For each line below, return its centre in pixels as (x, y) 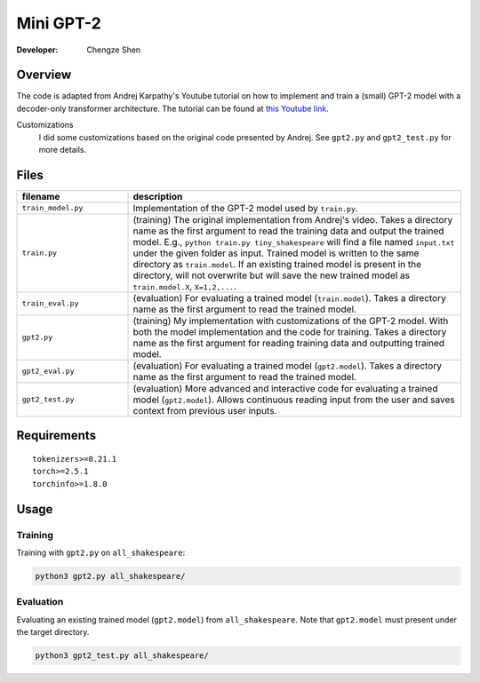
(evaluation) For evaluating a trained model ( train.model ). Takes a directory (289, 297)
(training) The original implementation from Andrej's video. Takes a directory (293, 219)
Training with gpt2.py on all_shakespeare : (101, 552)
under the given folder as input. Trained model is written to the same (276, 253)
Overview (44, 75)
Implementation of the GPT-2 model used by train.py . (246, 208)
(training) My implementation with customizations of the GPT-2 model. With (291, 321)
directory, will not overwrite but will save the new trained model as (272, 275)
